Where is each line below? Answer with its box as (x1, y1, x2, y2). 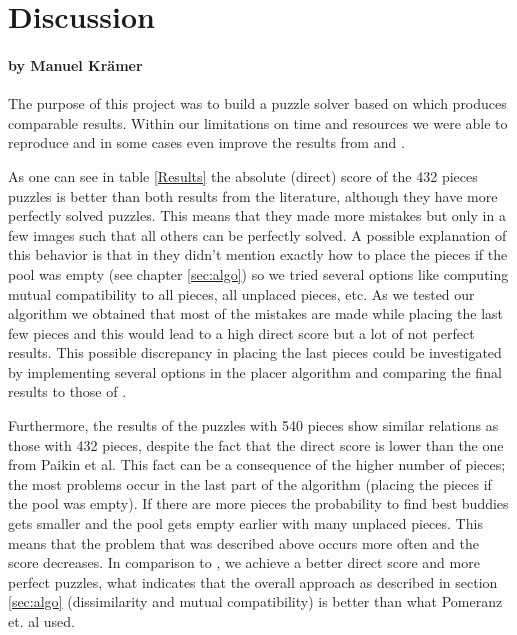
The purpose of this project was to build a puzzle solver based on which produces (8, 93, 507, 114)
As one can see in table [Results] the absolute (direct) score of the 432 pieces (8, 165, 478, 186)
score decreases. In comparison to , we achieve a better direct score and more (8, 552, 480, 573)
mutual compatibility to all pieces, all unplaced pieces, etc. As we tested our (8, 283, 475, 304)
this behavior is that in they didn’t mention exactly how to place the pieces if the (8, 244, 508, 265)
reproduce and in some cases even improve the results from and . (8, 132, 405, 153)
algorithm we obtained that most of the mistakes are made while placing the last (8, 303, 504, 324)
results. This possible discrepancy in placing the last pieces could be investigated (8, 342, 502, 363)
